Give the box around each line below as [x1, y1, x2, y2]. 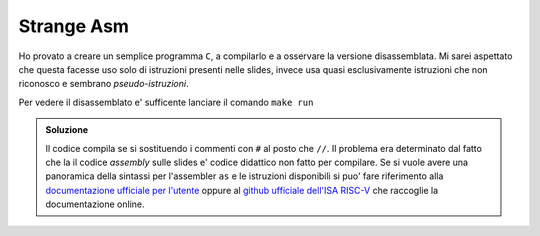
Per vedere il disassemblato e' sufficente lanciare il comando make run [18, 96, 314, 108]
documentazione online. [45, 198, 145, 210]
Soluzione [45, 124, 89, 136]
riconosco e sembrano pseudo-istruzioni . [18, 78, 189, 90]
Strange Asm [18, 15, 130, 37]
